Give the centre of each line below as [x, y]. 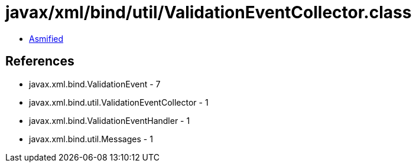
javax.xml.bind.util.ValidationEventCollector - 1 [119, 102]
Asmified [46, 38]
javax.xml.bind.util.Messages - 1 [91, 139]
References [40, 61]
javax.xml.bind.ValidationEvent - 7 [95, 84]
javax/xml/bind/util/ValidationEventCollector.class [209, 12]
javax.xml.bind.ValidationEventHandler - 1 [110, 120]
